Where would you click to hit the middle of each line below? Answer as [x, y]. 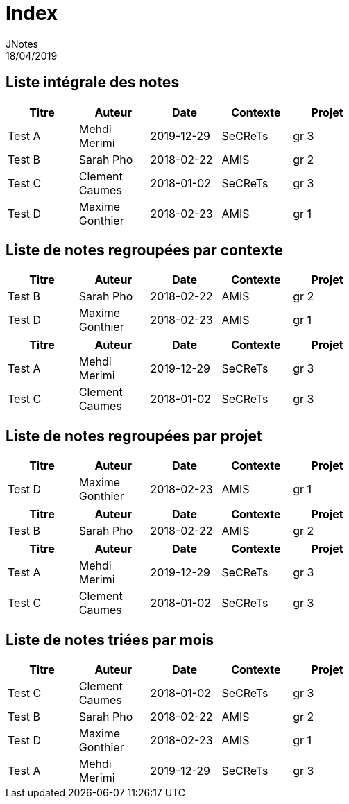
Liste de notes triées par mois [110, 640]
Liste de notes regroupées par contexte [145, 250]
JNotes [22, 44]
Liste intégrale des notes [93, 83]
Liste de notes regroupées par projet [134, 436]
